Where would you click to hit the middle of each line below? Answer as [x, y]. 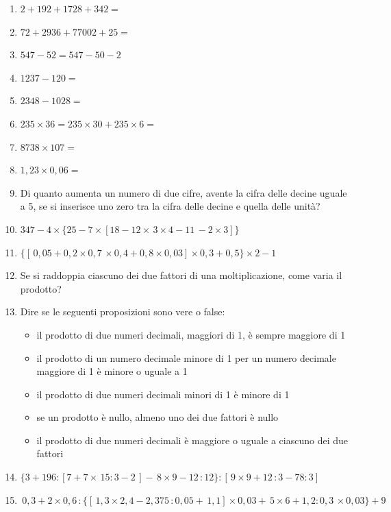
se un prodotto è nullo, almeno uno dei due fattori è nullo [157, 417]
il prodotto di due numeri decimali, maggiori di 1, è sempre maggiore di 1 [191, 334]
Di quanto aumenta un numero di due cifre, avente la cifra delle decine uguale [184, 192]
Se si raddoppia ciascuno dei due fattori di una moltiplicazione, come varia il [181, 275]
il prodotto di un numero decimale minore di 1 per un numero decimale [186, 357]
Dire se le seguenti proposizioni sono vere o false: [123, 312]
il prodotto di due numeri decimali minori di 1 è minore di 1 [163, 394]
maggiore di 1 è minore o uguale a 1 [112, 371]
